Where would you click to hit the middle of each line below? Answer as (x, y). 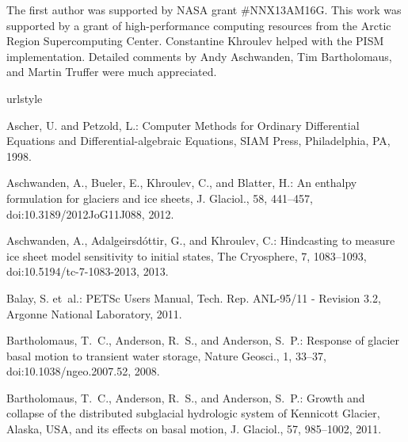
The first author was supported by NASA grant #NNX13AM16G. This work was (204, 10)
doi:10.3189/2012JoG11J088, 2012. (90, 213)
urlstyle (25, 98)
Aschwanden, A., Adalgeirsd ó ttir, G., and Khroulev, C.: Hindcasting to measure (201, 240)
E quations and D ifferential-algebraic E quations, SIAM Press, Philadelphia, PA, (198, 141)
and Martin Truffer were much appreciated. (112, 72)
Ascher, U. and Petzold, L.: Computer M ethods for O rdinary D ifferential (183, 125)
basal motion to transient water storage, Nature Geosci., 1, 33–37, (166, 355)
